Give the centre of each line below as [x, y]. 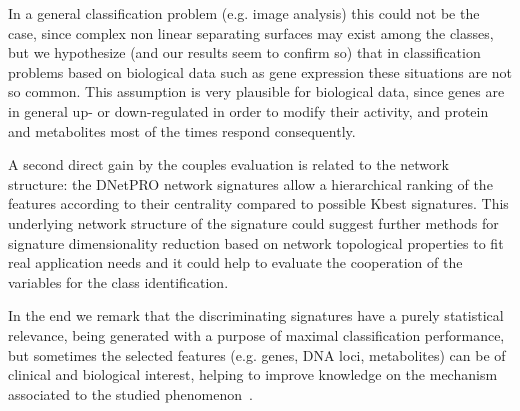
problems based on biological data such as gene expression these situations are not [260, 71]
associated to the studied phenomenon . [130, 393]
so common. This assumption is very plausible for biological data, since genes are [256, 91]
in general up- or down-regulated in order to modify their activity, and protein [248, 110]
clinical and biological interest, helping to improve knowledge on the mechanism [253, 374]
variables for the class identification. [118, 281]
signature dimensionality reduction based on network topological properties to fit [256, 242]
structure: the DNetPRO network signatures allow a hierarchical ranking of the [250, 183]
